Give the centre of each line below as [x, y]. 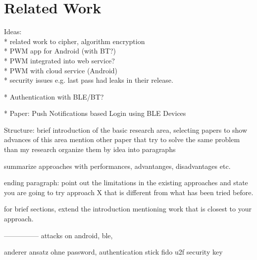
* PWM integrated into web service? [59, 60]
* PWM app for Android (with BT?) [60, 51]
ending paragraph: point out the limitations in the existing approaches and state [126, 182]
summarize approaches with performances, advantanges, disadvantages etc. [117, 166]
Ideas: [13, 31]
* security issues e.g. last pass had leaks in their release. [89, 80]
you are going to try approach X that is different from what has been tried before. [129, 192]
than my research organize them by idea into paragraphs [90, 149]
